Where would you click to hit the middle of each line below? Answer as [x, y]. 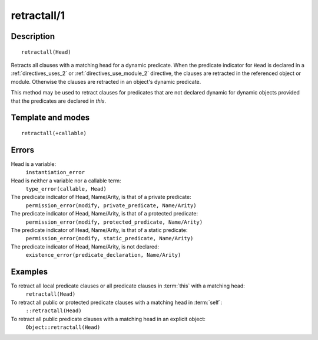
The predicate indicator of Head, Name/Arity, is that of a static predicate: [99, 230]
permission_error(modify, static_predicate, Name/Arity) [110, 238]
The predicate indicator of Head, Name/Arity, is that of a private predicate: [101, 197]
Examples [29, 272]
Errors [23, 150]
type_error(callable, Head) [66, 189]
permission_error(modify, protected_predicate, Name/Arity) [114, 222]
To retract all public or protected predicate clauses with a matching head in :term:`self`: [117, 302]
